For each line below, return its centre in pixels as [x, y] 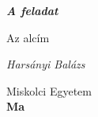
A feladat [32, 10]
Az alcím [28, 37]
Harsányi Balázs [46, 64]
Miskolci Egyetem [49, 90]
